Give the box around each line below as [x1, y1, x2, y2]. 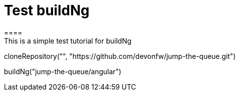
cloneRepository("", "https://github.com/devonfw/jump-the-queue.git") [4, 51, 236, 60]
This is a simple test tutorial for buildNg [4, 36, 132, 45]
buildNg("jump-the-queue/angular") [4, 67, 122, 76]
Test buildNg [4, 2, 90, 19]
